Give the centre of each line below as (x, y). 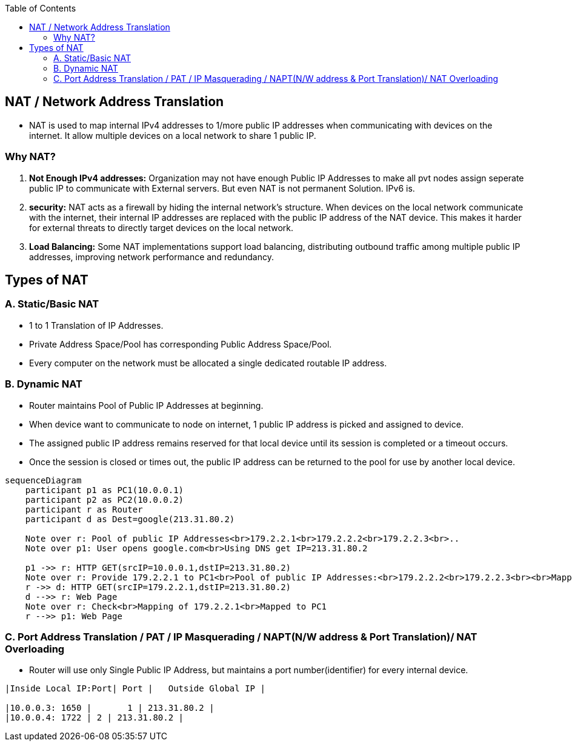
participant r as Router (84, 509)
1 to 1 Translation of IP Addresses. (96, 325)
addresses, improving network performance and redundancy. (151, 257)
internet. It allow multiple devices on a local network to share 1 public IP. (173, 135)
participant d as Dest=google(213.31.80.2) (130, 519)
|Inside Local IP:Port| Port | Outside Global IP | (135, 689)
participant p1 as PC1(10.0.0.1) (105, 490)
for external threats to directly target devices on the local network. (161, 227)
